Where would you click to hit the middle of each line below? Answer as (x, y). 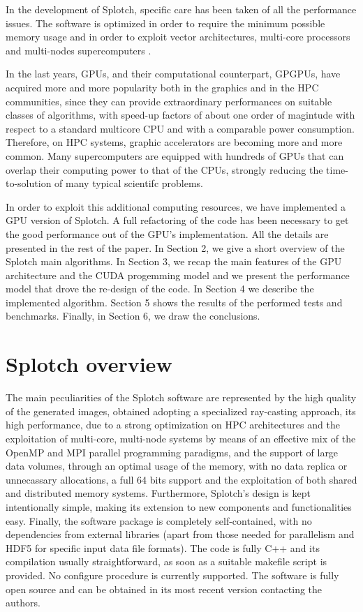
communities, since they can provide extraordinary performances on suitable (169, 101)
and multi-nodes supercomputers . (79, 50)
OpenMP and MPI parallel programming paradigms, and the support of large (172, 452)
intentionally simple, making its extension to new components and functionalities (179, 506)
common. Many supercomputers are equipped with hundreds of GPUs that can (175, 155)
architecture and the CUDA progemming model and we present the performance (178, 275)
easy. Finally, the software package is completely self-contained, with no (159, 520)
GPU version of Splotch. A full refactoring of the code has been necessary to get (177, 220)
